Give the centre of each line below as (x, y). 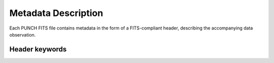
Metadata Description (56, 13)
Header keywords (38, 49)
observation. (23, 34)
